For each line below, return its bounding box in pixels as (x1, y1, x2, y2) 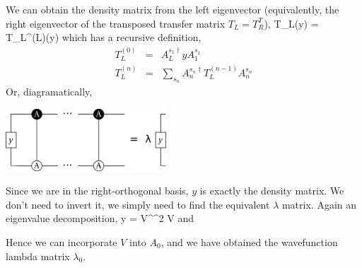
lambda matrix (6, 248, 70, 263)
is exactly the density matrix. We (199, 183, 344, 198)
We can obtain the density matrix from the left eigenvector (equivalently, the (6, 2, 339, 16)
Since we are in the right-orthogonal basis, (6, 183, 189, 198)
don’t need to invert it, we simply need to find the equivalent (6, 197, 270, 211)
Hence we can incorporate (6, 234, 117, 249)
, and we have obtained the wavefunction (160, 234, 338, 249)
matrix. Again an (281, 197, 357, 211)
